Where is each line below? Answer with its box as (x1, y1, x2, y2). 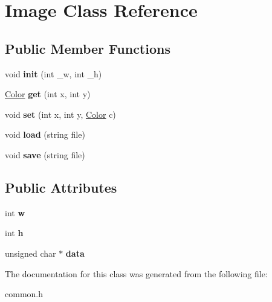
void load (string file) (5, 128, 85, 141)
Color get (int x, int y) (5, 88, 91, 100)
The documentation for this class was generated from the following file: (5, 267, 268, 280)
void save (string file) (5, 148, 85, 161)
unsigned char (5, 246, 56, 259)
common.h (5, 288, 43, 300)
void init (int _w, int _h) (5, 67, 102, 80)
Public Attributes (5, 178, 117, 196)
